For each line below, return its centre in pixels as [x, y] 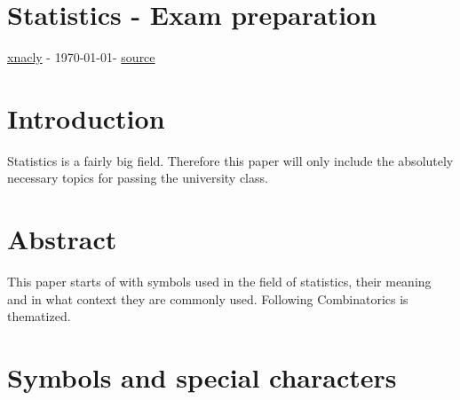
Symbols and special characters [202, 377]
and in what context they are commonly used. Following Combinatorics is [208, 298]
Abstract [62, 239]
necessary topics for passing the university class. [138, 178]
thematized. [39, 316]
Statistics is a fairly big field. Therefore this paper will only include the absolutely [230, 160]
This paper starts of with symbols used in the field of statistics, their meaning [219, 282]
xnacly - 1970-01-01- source [81, 57]
